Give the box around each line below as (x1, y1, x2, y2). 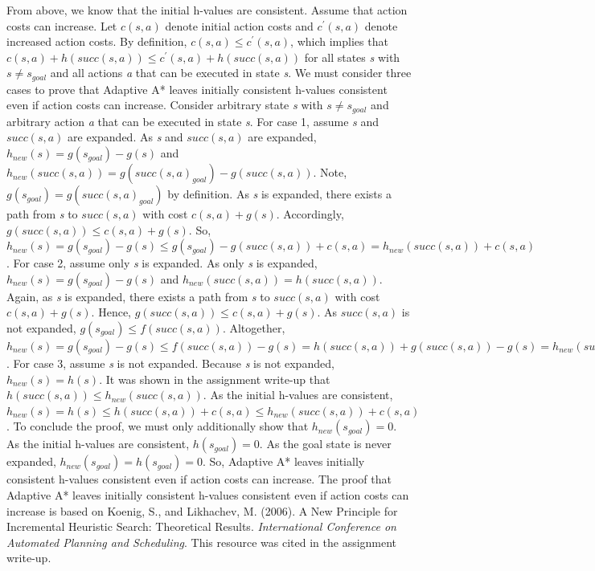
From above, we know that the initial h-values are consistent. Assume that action (6, 2, 408, 18)
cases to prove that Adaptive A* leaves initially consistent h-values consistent (6, 80, 388, 97)
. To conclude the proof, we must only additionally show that (6, 418, 309, 434)
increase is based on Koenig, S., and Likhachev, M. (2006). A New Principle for (6, 502, 398, 519)
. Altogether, (222, 320, 285, 336)
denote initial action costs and (165, 17, 314, 34)
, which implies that (290, 33, 388, 50)
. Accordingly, (276, 206, 344, 222)
